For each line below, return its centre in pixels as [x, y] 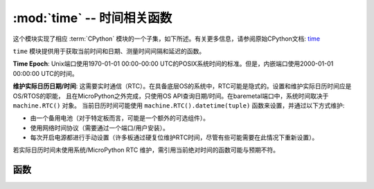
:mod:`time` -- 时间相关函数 [92, 18]
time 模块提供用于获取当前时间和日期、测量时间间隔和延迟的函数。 [109, 51]
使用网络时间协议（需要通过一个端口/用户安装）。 [100, 128]
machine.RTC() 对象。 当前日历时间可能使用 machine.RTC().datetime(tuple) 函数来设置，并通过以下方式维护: [179, 105]
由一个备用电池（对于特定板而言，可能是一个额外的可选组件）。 [119, 118]
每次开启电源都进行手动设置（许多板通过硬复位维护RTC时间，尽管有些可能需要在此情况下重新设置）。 [174, 137]
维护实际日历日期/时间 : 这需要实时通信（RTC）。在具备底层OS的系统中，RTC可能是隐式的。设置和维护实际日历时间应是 [182, 86]
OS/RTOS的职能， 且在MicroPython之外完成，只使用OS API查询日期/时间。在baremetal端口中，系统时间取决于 [171, 96]
